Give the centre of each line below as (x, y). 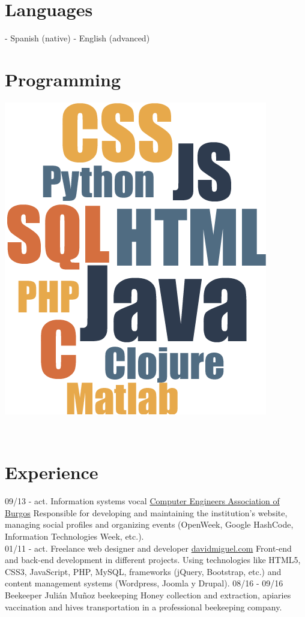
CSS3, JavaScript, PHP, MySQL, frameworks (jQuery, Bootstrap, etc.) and (143, 571)
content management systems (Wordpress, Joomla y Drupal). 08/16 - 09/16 (144, 583)
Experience (52, 472)
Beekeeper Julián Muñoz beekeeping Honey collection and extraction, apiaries (148, 595)
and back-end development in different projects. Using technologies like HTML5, (153, 560)
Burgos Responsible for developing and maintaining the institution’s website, (146, 512)
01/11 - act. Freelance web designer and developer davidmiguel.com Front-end (148, 548)
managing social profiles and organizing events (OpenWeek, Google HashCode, (149, 524)
